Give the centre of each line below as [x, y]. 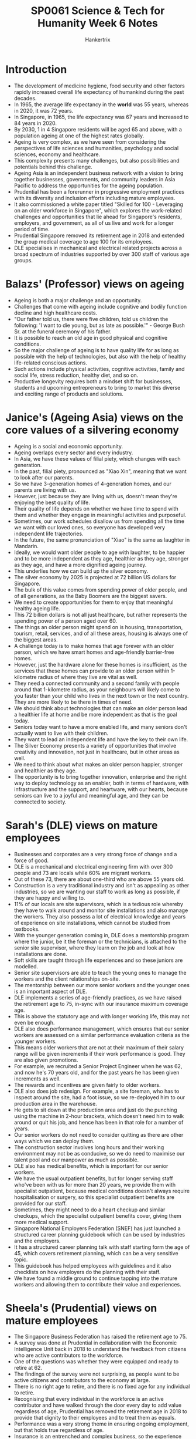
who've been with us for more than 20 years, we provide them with [95, 1184]
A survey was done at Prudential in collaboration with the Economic [95, 1343]
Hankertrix [98, 39]
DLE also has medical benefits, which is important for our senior [91, 1166]
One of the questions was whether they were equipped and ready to [96, 1362]
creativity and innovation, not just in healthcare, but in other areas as [97, 752]
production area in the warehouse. [55, 1103]
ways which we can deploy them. [54, 1141]
